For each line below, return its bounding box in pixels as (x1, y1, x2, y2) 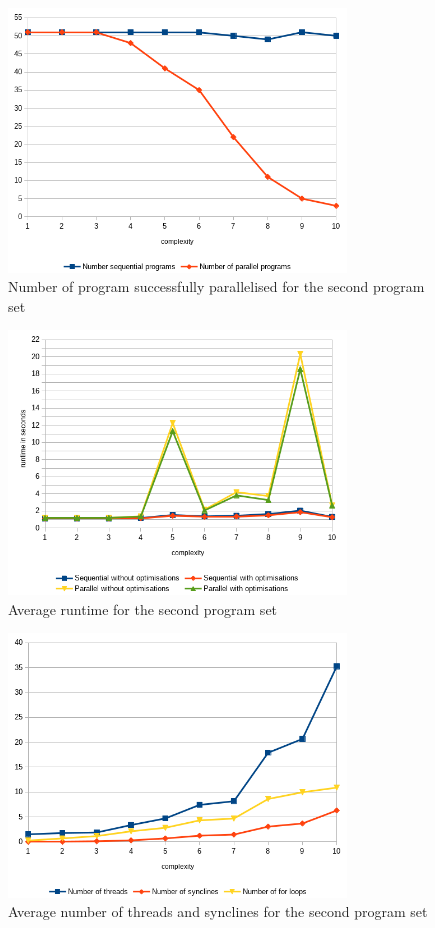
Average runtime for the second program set (8, 598, 278, 619)
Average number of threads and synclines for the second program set (8, 901, 428, 922)
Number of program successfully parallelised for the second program (8, 276, 425, 297)
